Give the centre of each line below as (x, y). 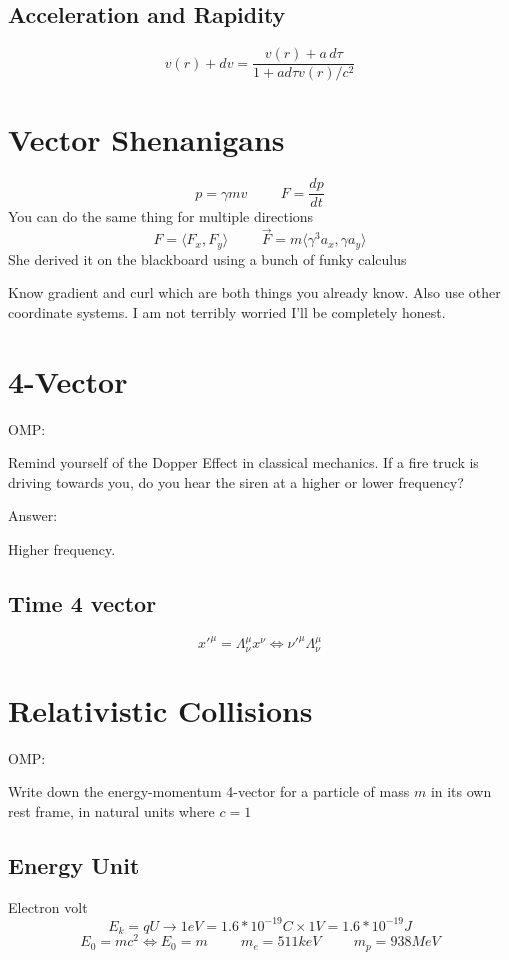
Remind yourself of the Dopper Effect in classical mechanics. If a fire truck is (243, 462)
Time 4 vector (82, 602)
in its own (461, 791)
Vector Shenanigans (146, 139)
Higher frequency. (62, 549)
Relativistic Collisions (160, 709)
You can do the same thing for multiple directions (161, 216)
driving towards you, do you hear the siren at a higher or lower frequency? (236, 481)
